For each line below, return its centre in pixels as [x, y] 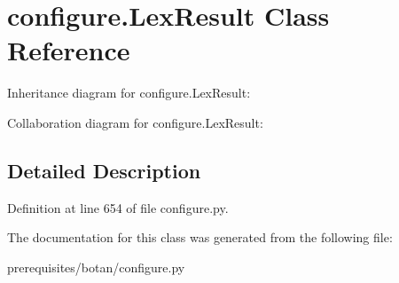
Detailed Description [104, 170]
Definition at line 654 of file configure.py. [118, 207]
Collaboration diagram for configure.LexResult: [135, 122]
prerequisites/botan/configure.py [96, 267]
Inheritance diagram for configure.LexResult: [129, 93]
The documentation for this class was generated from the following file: [200, 237]
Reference [69, 50]
